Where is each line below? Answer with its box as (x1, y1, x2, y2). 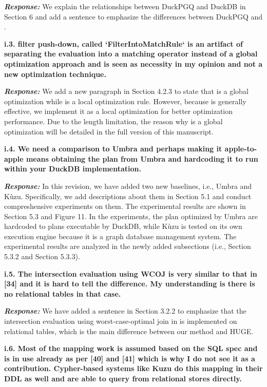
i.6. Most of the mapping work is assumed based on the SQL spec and (4, 343, 258, 354)
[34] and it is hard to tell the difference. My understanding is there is (4, 278, 255, 289)
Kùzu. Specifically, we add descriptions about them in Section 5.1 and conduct (4, 190, 252, 201)
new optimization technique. (4, 68, 106, 79)
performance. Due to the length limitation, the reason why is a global (4, 115, 223, 126)
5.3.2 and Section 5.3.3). (4, 251, 80, 262)
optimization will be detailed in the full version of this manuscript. (4, 126, 214, 137)
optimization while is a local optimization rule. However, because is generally (4, 95, 246, 106)
